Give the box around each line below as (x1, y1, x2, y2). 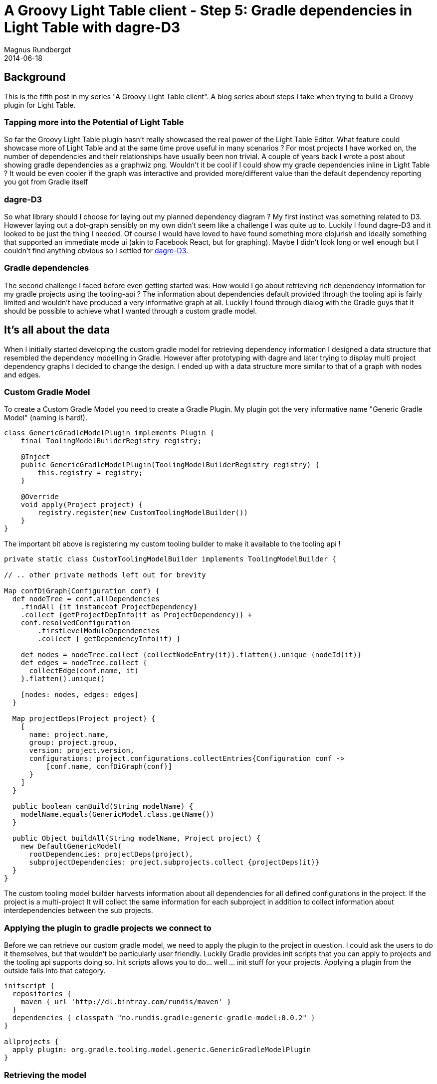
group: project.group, (29, 738, 118, 747)
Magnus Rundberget (4, 45, 71, 54)
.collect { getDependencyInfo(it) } (37, 635, 181, 643)
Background (4, 71, 66, 84)
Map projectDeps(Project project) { (12, 715, 156, 723)
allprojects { (4, 1038, 59, 1046)
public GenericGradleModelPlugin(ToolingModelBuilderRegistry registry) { (20, 461, 320, 469)
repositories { (12, 990, 71, 998)
